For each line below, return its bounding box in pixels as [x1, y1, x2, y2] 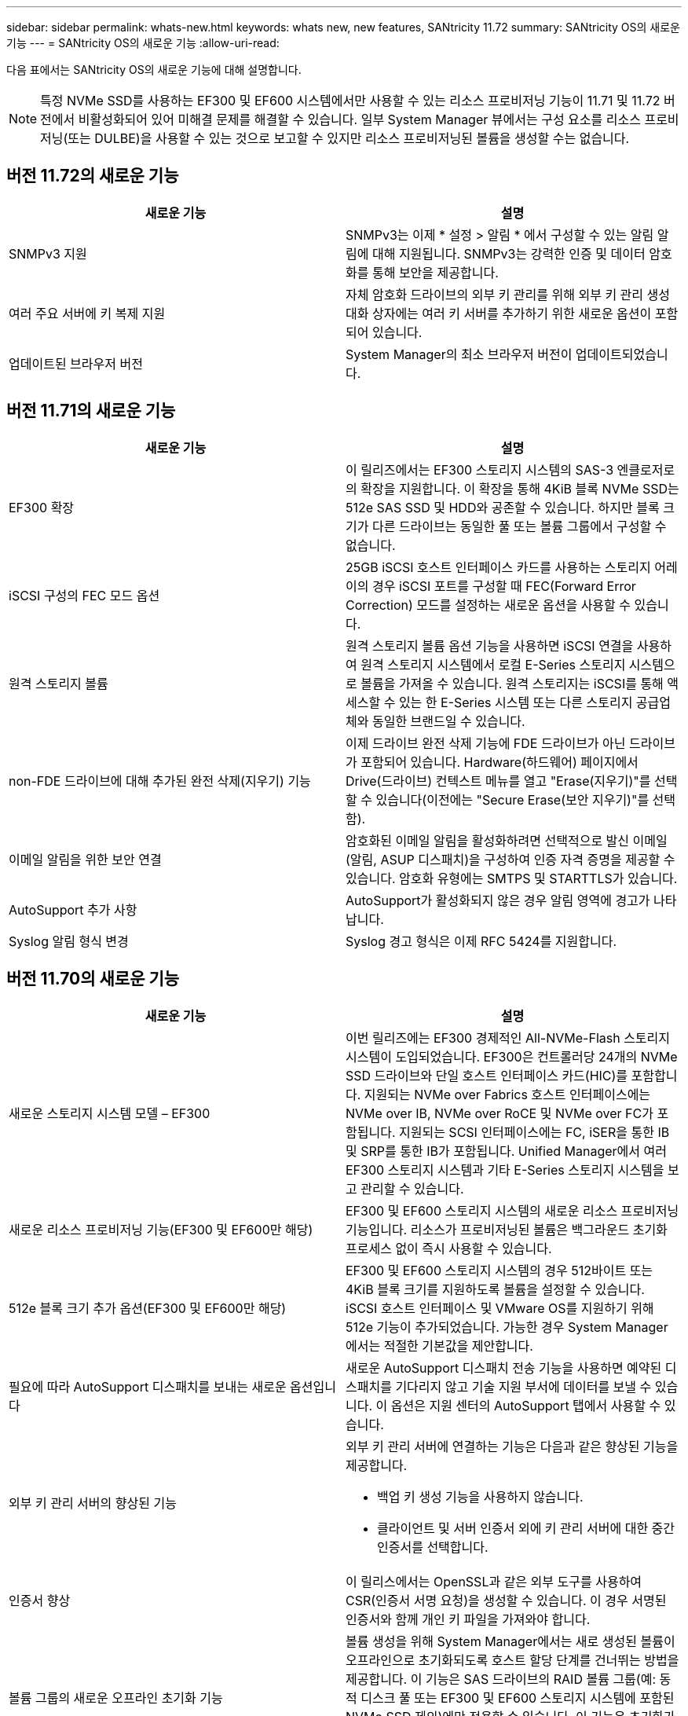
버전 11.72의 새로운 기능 [6, 166, 179, 186]
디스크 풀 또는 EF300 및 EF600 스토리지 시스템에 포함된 [360, 1689, 675, 1706]
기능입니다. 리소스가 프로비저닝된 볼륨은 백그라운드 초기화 [346, 1221, 668, 1237]
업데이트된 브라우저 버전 [9, 355, 143, 372]
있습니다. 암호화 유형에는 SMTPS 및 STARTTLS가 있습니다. [346, 870, 678, 886]
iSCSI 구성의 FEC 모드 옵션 [9, 587, 160, 603]
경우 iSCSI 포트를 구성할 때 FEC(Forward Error [371, 577, 636, 594]
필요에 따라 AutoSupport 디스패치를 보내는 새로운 [9, 1378, 287, 1395]
